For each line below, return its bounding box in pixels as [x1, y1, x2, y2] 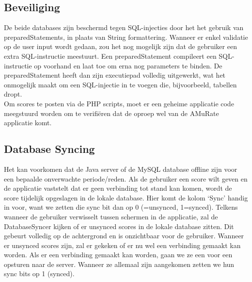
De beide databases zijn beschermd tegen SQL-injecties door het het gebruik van [4, 22, 244, 33]
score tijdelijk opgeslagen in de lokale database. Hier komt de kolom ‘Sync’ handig [4, 192, 248, 202]
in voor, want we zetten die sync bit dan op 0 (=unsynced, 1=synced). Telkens [4, 202, 238, 212]
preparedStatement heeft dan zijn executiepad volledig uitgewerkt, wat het [4, 70, 226, 80]
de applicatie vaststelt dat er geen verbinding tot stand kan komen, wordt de [4, 183, 232, 193]
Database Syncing [4, 141, 95, 156]
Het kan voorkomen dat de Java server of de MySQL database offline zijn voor [4, 164, 237, 174]
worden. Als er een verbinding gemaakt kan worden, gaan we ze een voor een [4, 249, 233, 260]
